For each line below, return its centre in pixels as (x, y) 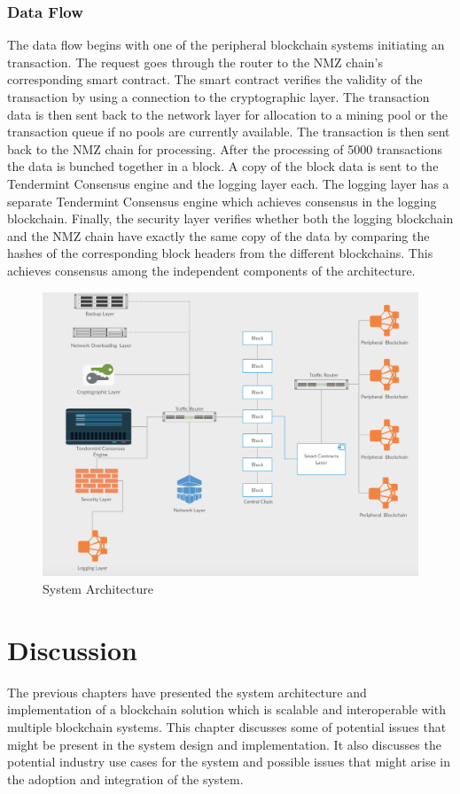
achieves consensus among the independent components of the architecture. (211, 270)
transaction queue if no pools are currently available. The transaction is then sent (229, 132)
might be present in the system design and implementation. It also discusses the (224, 744)
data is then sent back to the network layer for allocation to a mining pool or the (227, 114)
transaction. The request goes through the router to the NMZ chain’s (195, 62)
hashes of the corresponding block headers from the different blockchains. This (220, 253)
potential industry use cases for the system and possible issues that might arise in (229, 762)
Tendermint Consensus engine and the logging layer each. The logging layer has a (228, 183)
